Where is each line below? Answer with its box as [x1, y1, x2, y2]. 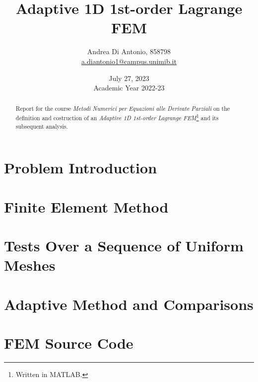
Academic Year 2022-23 [93, 82, 165, 93]
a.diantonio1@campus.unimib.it [81, 56, 177, 66]
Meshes [4, 255, 56, 275]
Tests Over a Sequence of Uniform [4, 235, 244, 256]
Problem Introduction [4, 157, 157, 178]
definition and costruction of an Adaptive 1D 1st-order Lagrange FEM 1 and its [15, 112, 219, 122]
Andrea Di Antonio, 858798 [87, 46, 171, 57]
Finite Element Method [4, 196, 169, 217]
